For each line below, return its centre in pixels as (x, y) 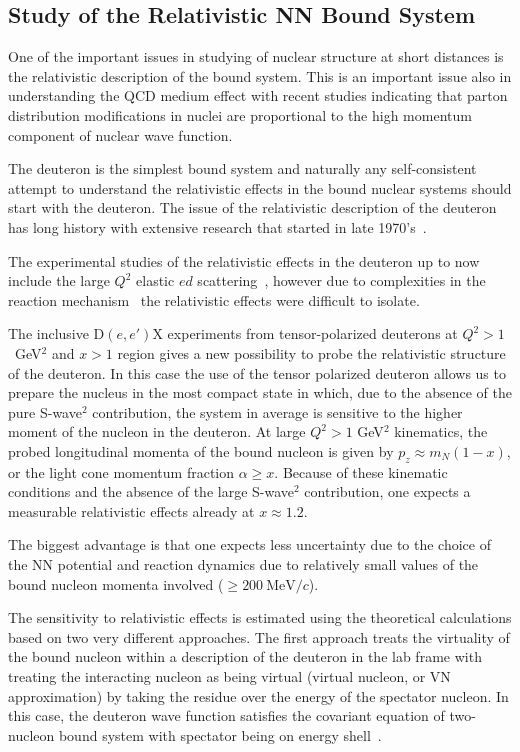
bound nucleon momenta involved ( (116, 583)
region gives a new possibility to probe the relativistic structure (311, 352)
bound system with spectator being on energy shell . (220, 734)
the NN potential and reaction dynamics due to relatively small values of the (243, 564)
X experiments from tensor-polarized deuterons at (305, 333)
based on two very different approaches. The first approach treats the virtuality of (259, 636)
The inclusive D (56, 333)
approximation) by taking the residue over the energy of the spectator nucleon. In (258, 695)
